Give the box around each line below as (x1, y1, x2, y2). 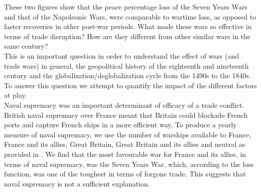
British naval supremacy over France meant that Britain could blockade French (4, 109, 248, 120)
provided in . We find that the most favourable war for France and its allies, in (4, 148, 246, 159)
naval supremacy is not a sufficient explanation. (4, 178, 150, 188)
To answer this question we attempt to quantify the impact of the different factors (4, 80, 257, 90)
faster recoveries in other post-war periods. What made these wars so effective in (4, 21, 252, 32)
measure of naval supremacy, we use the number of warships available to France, (4, 129, 251, 139)
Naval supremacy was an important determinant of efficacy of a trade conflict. (4, 99, 244, 110)
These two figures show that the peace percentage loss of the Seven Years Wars (4, 2, 247, 12)
